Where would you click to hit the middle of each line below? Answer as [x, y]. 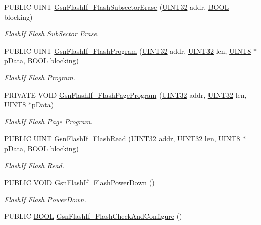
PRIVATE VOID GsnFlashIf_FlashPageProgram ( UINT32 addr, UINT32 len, [125, 94]
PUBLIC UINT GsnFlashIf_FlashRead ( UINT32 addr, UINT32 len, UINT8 [122, 138]
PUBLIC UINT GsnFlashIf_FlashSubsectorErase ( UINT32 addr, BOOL [117, 7]
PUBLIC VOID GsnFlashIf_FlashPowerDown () [80, 182]
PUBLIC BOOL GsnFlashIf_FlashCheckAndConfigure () [93, 216]
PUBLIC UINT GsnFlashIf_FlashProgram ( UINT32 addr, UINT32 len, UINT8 [128, 50]
